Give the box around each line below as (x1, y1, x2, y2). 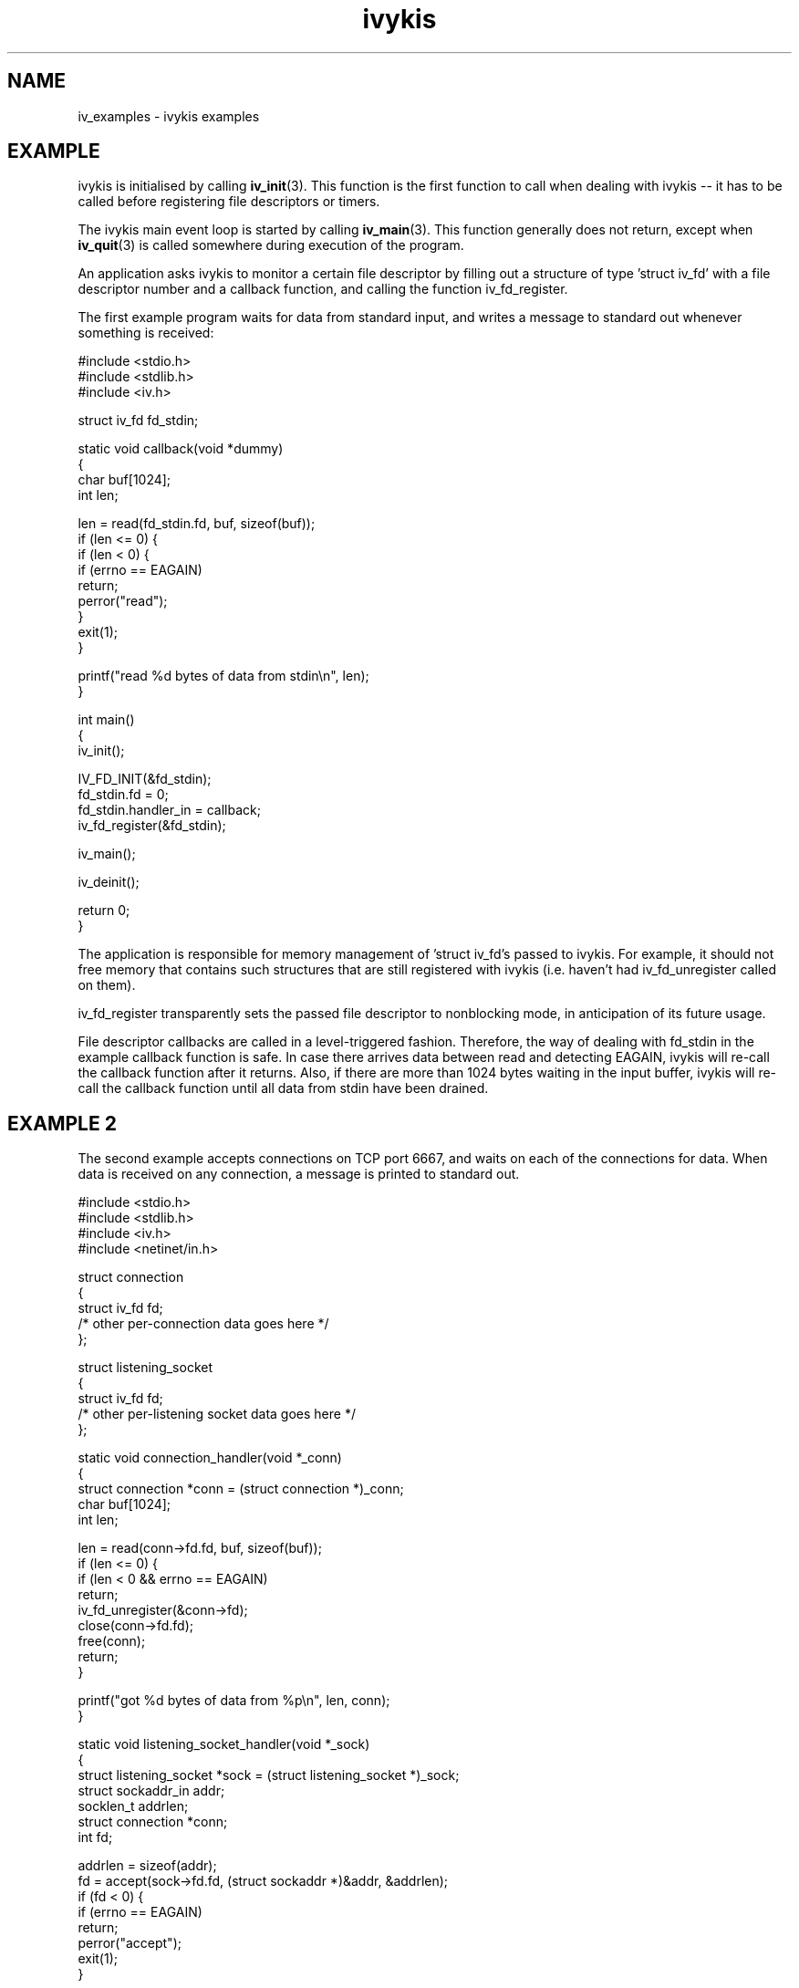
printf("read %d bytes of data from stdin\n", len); (78, 668, 369, 684)
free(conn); (78, 1633, 146, 1650)
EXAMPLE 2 (7, 1111, 117, 1135)
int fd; (78, 1829, 113, 1846)
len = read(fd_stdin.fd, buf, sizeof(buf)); (78, 515, 316, 532)
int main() (78, 712, 135, 728)
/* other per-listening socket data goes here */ (78, 1406, 356, 1422)
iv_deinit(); (78, 874, 140, 890)
